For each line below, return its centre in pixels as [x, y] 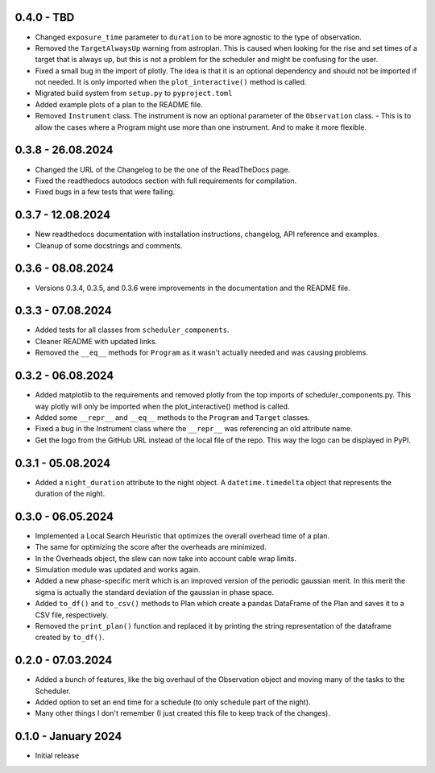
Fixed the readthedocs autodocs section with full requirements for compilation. [166, 181]
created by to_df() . [70, 638]
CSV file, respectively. [72, 615]
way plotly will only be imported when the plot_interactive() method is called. [162, 406]
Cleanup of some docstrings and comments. [109, 245]
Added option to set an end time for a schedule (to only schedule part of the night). [173, 702]
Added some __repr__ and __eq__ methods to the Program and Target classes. [172, 417]
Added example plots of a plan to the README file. [119, 104]
